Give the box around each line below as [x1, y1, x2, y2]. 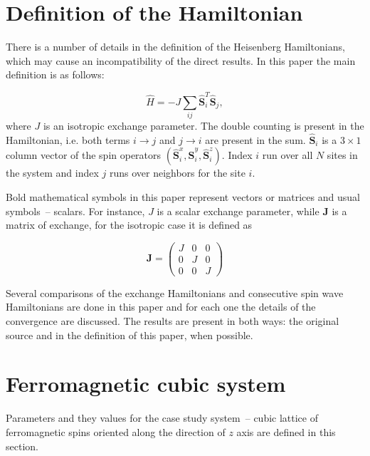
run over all [262, 147, 313, 162]
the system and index [6, 165, 99, 180]
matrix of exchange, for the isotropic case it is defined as [6, 217, 253, 232]
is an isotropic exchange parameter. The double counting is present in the [43, 118, 364, 133]
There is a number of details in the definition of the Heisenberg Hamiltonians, [6, 39, 345, 54]
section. [6, 438, 38, 453]
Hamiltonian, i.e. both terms [6, 132, 130, 147]
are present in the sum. [205, 132, 306, 147]
